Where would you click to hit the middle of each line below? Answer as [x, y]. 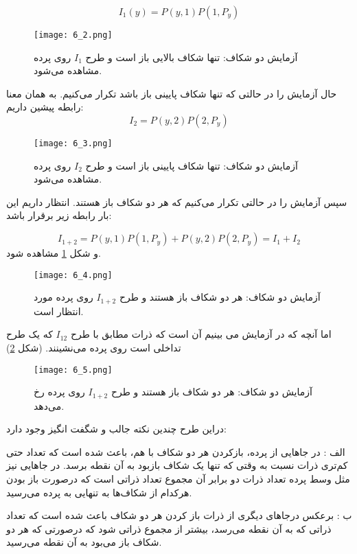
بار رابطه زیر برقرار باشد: [59, 215]
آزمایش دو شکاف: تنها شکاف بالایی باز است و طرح [192, 57]
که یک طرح [30, 334]
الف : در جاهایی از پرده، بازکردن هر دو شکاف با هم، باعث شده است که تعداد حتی [176, 451]
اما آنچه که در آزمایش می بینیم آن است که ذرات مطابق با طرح [201, 334]
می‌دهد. [49, 405]
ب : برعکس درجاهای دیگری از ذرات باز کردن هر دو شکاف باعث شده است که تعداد [179, 515]
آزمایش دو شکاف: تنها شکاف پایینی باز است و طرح [192, 165]
